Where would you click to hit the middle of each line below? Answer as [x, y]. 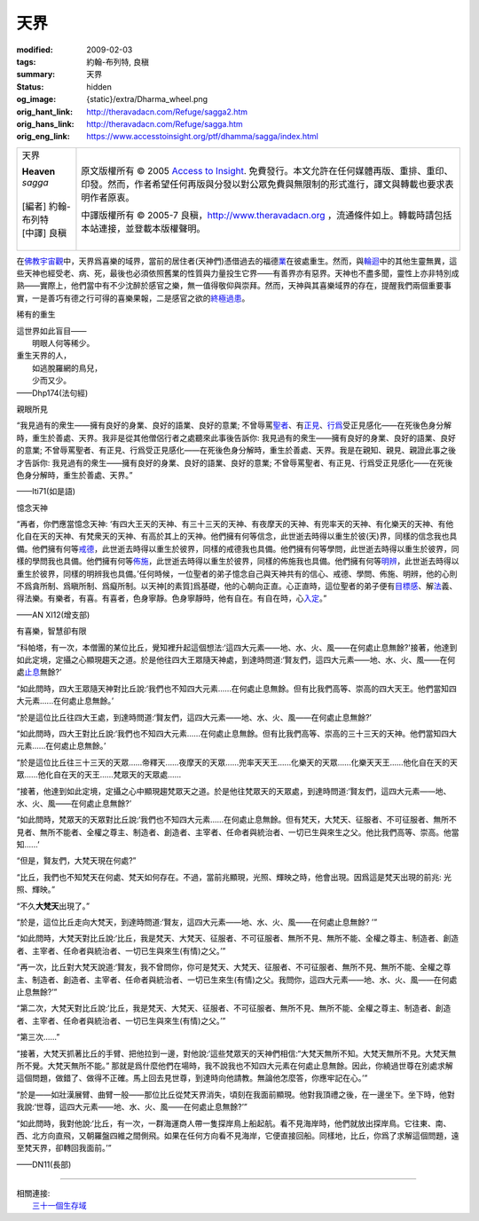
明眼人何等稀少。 [63, 343]
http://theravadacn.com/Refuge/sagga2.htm [167, 112]
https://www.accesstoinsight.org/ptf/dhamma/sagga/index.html [202, 137]
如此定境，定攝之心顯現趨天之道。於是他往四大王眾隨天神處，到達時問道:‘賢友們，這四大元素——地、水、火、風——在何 [236, 660]
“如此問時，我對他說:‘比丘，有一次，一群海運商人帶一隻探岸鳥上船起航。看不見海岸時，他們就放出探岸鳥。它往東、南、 [234, 1123]
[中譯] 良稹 [44, 232]
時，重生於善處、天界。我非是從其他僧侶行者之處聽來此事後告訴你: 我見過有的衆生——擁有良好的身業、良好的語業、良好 [236, 437]
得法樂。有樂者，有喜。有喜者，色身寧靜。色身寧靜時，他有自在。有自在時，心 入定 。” [172, 598]
